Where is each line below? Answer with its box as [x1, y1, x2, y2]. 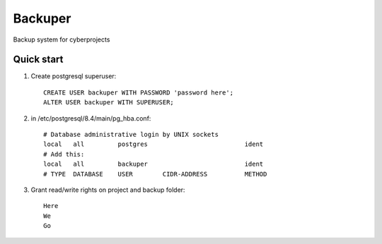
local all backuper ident [43, 160, 264, 169]
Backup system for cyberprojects [13, 35, 110, 44]
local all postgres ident [43, 140, 264, 148]
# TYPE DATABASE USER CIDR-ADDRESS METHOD [43, 170, 267, 178]
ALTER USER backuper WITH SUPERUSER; [43, 99, 175, 106]
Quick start [13, 54, 64, 66]
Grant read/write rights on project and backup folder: [30, 185, 185, 194]
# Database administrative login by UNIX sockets [43, 130, 219, 139]
